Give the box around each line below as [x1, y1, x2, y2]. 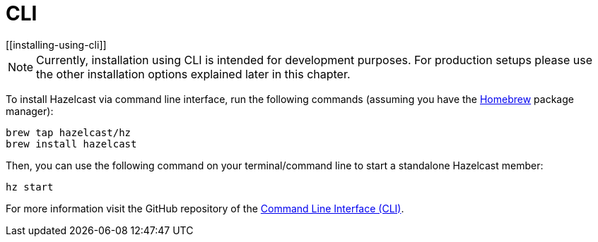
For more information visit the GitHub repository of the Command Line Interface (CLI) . [6, 202, 404, 214]
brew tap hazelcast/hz [6, 126, 131, 138]
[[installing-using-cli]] [6, 38, 107, 51]
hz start [6, 181, 54, 193]
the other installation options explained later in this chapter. [36, 66, 351, 81]
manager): [6, 104, 54, 117]
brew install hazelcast [6, 138, 137, 150]
